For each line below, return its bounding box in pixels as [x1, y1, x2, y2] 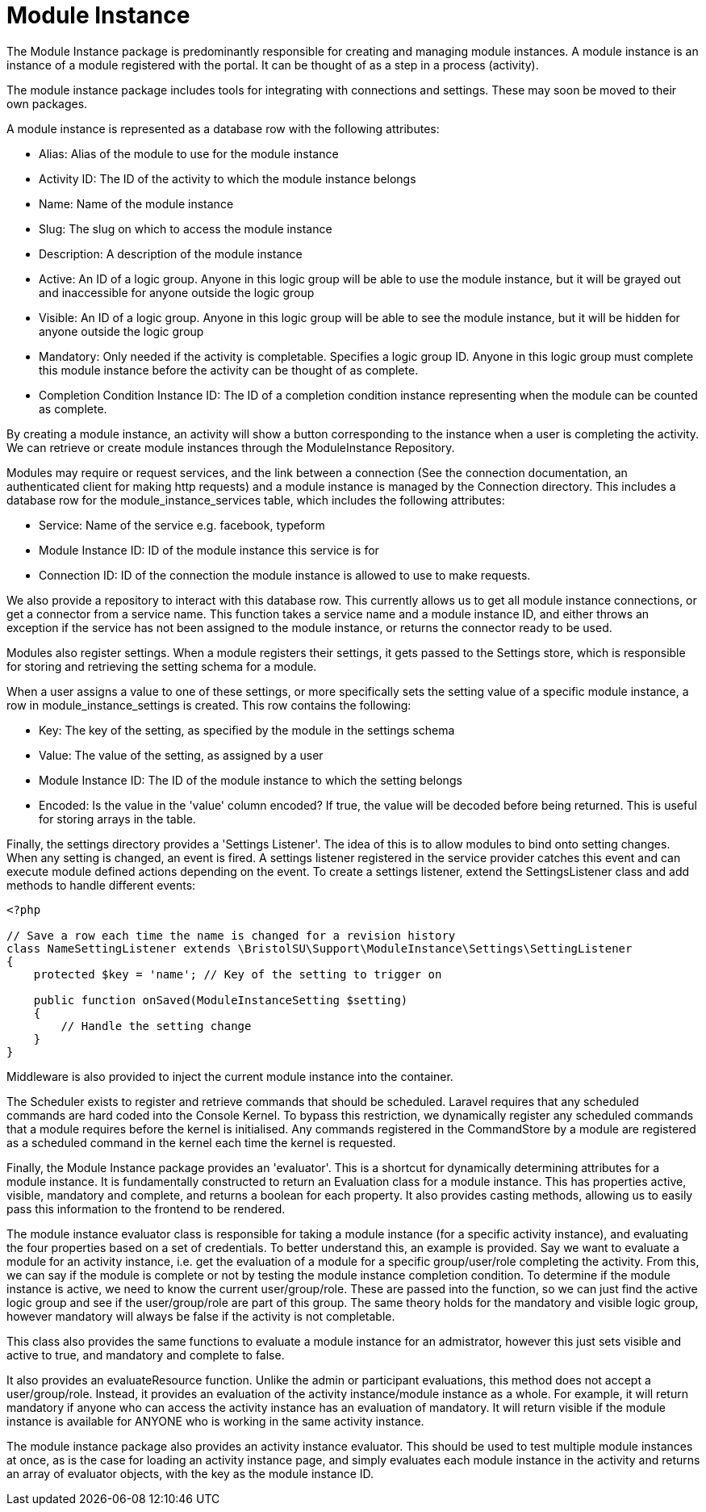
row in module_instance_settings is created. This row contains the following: [6, 697, 411, 712]
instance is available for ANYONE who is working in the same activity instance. [6, 1414, 424, 1428]
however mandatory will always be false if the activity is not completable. [6, 1309, 395, 1323]
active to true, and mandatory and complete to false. [6, 1347, 285, 1362]
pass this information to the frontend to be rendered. [6, 1201, 286, 1216]
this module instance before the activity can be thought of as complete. [39, 362, 419, 377]
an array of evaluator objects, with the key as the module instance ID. [6, 1466, 374, 1481]
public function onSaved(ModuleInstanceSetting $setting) [33, 993, 408, 1007]
